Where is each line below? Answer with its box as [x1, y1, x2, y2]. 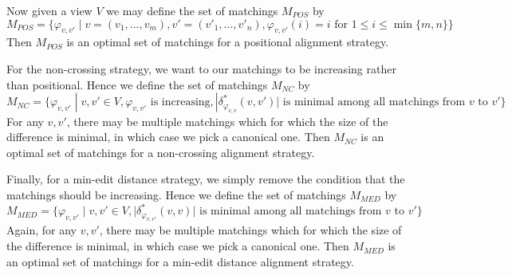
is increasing [150, 96, 211, 108]
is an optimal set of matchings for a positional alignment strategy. [66, 33, 389, 50]
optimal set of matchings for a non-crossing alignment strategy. [6, 143, 315, 160]
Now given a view [6, 2, 93, 18]
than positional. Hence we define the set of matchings [6, 76, 268, 92]
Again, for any [6, 222, 77, 238]
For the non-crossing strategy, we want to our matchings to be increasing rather [6, 60, 396, 77]
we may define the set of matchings [106, 2, 278, 18]
